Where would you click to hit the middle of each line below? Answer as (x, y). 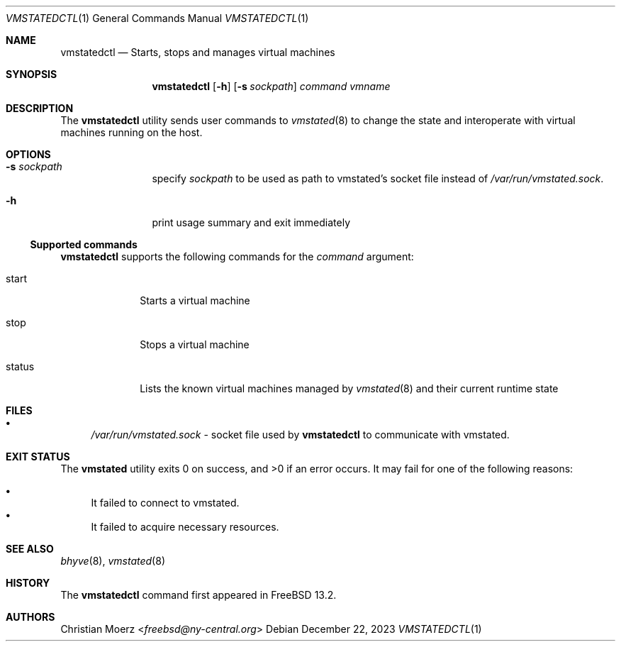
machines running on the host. (132, 132)
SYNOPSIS (32, 74)
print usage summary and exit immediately (251, 222)
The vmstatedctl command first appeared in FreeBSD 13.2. (198, 595)
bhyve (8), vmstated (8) (113, 561)
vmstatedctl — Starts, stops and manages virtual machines (198, 52)
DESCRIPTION (40, 108)
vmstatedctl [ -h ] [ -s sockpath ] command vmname (271, 86)
